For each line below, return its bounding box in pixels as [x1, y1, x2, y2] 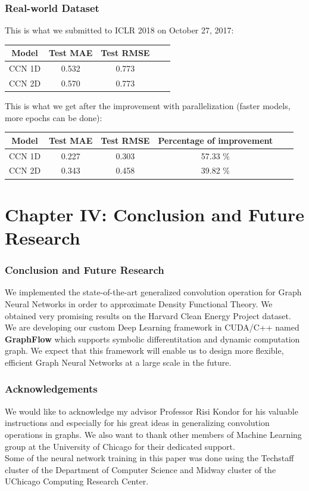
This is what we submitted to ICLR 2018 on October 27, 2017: [5, 24, 234, 36]
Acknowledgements [5, 381, 98, 396]
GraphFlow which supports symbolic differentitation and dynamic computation [5, 332, 300, 345]
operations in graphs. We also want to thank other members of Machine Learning [5, 428, 302, 440]
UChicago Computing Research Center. [5, 475, 149, 487]
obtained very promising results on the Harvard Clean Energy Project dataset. [5, 309, 291, 322]
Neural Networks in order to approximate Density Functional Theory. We [5, 297, 273, 310]
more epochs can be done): [5, 111, 102, 123]
